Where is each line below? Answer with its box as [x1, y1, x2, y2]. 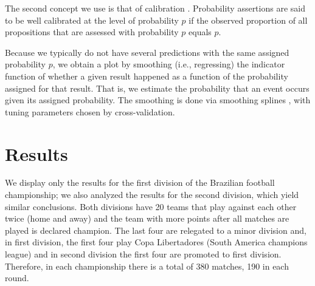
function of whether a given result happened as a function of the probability [5, 69, 288, 82]
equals [189, 26, 212, 38]
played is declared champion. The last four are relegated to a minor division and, [5, 223, 306, 236]
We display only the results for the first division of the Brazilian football [5, 176, 275, 189]
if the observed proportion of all [189, 13, 308, 26]
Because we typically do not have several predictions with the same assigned [5, 46, 289, 58]
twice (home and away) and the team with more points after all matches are [5, 212, 289, 225]
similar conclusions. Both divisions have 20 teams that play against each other [5, 200, 297, 213]
